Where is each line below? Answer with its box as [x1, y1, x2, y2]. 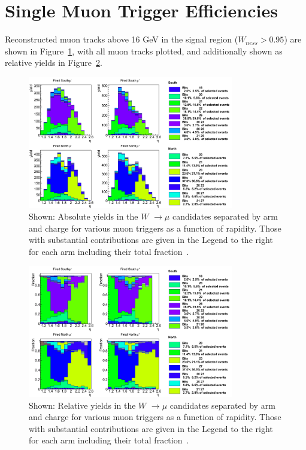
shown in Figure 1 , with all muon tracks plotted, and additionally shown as [5, 44, 283, 57]
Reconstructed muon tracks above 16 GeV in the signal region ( [5, 33, 238, 45]
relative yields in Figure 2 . [5, 56, 102, 69]
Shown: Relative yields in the [29, 399, 136, 411]
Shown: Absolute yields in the [29, 210, 138, 223]
